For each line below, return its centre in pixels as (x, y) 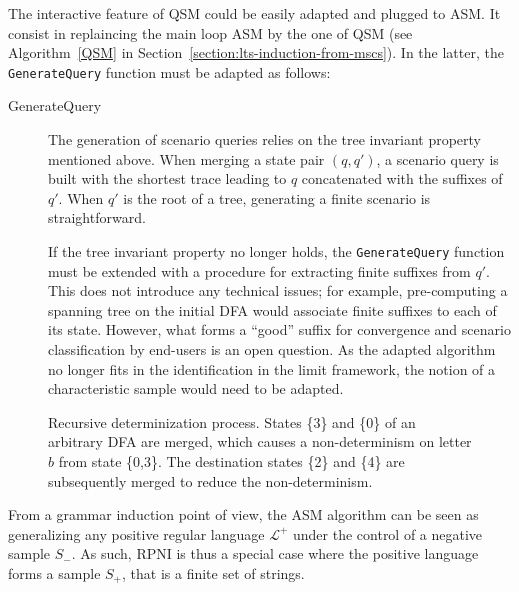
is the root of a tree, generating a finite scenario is (277, 197)
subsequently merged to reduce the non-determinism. (210, 480)
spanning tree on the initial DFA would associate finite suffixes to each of (272, 309)
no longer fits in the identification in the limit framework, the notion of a (272, 368)
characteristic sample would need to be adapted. (196, 388)
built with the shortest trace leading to (167, 178)
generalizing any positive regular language (136, 533)
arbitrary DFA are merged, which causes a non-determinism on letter (260, 441)
